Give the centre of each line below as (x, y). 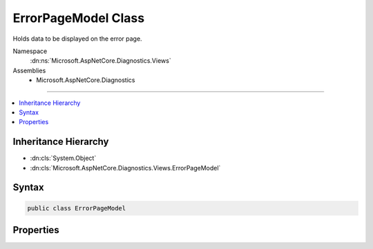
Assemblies (29, 70)
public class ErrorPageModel (77, 208)
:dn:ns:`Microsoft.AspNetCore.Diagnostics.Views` (101, 61)
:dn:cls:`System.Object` (63, 158)
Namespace (30, 51)
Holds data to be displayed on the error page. (77, 39)
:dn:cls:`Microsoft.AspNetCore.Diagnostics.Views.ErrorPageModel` (125, 168)
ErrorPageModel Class (79, 18)
